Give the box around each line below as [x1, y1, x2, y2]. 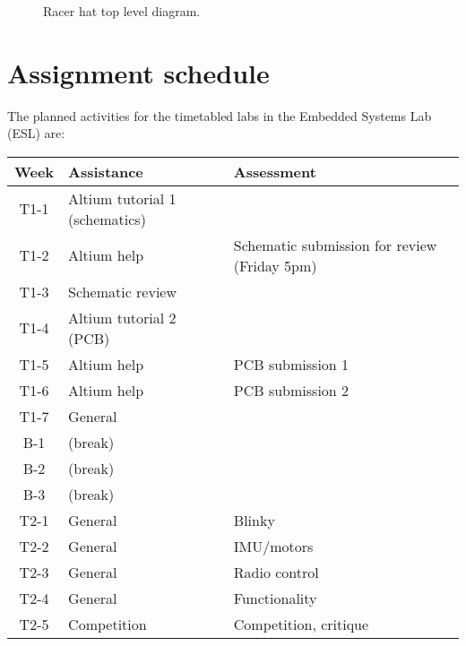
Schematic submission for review [233, 234, 437, 255]
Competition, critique [233, 613, 369, 634]
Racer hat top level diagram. [43, 2, 201, 20]
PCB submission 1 [233, 353, 349, 375]
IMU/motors [233, 535, 314, 556]
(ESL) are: [7, 124, 65, 142]
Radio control [233, 561, 319, 582]
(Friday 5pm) [233, 254, 317, 276]
